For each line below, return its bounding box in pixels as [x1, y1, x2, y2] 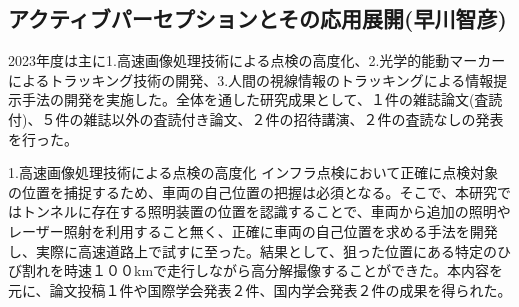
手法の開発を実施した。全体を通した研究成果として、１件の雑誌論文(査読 [21, 89, 503, 110]
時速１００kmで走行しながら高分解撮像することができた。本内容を [63, 260, 504, 281]
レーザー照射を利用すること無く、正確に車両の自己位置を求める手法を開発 [8, 220, 498, 241]
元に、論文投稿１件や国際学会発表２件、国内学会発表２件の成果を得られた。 [8, 279, 512, 300]
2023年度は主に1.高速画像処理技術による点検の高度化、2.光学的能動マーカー [8, 50, 506, 71]
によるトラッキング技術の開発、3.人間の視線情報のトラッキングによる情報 [8, 69, 494, 90]
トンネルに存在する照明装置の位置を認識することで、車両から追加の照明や [21, 201, 511, 222]
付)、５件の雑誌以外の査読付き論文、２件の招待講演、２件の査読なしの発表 [8, 108, 504, 129]
